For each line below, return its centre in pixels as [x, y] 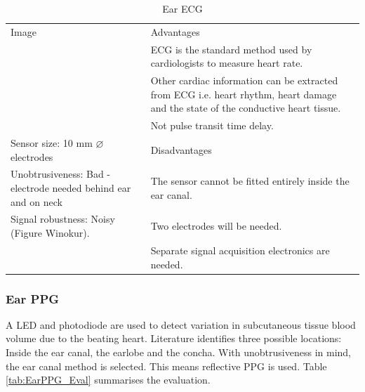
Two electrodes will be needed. [216, 226]
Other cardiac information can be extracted [244, 80]
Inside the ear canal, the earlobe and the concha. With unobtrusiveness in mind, [178, 352]
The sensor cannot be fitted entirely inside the [250, 181]
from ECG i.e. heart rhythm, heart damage [244, 94]
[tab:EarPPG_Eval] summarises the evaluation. [108, 380]
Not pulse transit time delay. [212, 125]
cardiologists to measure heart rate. [227, 63]
